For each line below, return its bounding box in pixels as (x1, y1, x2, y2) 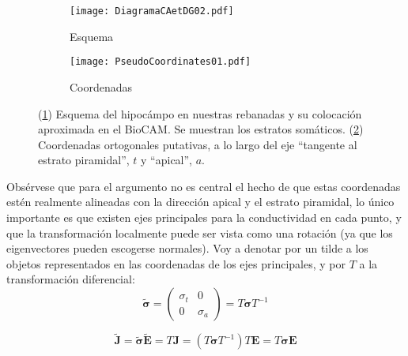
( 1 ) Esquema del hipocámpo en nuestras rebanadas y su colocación (38, 105, 362, 122)
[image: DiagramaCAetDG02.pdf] (70, 6, 234, 17)
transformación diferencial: (6, 271, 135, 287)
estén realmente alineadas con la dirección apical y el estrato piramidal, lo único (6, 193, 395, 210)
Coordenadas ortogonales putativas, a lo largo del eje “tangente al (38, 136, 357, 152)
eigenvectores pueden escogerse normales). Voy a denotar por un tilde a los (6, 240, 368, 257)
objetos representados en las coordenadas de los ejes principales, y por (6, 255, 346, 272)
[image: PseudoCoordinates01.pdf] (70, 56, 251, 68)
